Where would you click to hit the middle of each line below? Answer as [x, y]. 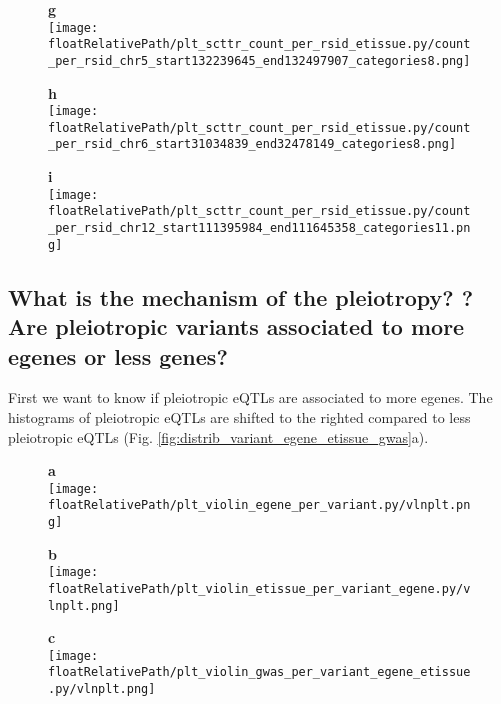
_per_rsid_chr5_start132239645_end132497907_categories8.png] [259, 60]
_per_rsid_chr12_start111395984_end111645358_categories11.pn [259, 228]
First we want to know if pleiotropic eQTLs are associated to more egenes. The [250, 397]
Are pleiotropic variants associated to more [236, 326]
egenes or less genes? [118, 355]
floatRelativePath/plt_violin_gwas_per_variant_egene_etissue [259, 672]
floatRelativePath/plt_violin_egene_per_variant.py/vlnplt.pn [259, 505]
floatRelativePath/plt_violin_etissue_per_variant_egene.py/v [259, 588]
